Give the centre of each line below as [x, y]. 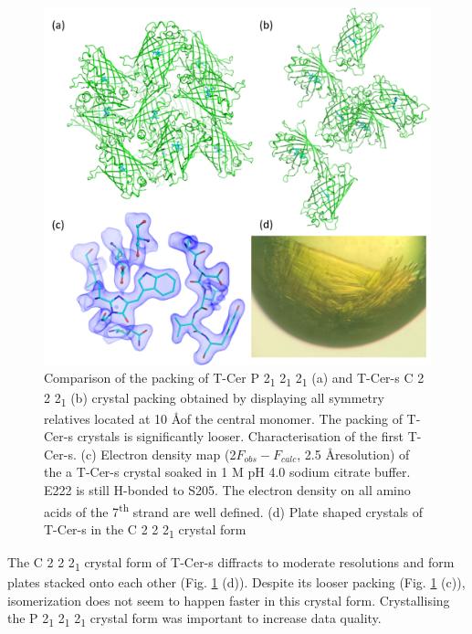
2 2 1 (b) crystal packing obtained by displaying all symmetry [214, 399]
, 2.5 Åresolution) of [353, 454]
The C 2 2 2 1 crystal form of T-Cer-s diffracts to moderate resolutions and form [231, 563]
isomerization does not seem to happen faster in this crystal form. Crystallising [229, 600]
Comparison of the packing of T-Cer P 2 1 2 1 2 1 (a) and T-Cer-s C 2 [234, 379]
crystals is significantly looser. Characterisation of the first [241, 436]
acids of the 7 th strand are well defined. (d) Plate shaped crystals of [233, 510]
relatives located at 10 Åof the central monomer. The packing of [223, 418]
